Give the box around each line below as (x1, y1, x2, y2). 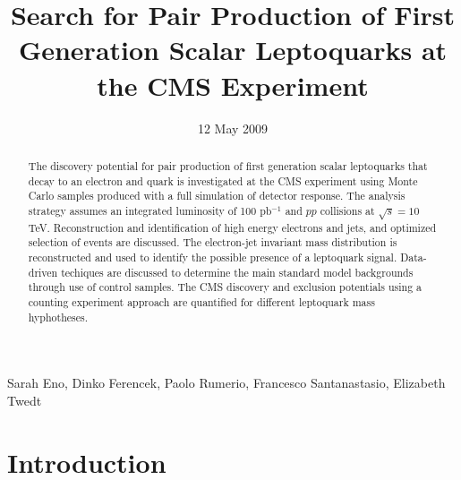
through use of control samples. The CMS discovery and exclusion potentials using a (28, 279, 422, 295)
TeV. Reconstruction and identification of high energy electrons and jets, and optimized (28, 219, 437, 235)
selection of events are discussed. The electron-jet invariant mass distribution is (28, 235, 397, 250)
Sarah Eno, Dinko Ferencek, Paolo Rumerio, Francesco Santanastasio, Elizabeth (7, 373, 446, 392)
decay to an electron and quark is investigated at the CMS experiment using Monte (28, 173, 418, 188)
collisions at (320, 202, 375, 218)
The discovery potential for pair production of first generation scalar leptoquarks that (28, 158, 428, 173)
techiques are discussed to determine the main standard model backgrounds (61, 264, 414, 279)
